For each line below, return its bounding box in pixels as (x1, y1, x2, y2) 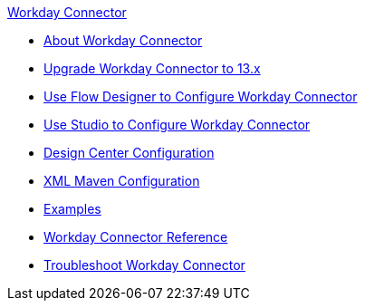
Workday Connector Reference (43, 229, 228, 245)
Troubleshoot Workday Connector (43, 257, 245, 273)
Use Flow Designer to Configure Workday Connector (43, 89, 358, 104)
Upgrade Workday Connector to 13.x (43, 61, 261, 76)
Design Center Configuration (43, 145, 215, 160)
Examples (43, 201, 101, 217)
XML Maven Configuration (43, 173, 200, 188)
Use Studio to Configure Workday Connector (43, 117, 311, 132)
